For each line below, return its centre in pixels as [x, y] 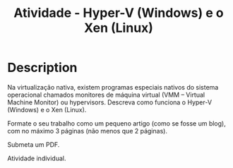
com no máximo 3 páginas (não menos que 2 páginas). [88, 131]
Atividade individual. [37, 158]
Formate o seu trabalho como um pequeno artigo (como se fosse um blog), [116, 123]
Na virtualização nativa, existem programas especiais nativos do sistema [113, 87]
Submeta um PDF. [34, 144]
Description [42, 68]
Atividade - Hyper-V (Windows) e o [119, 13]
